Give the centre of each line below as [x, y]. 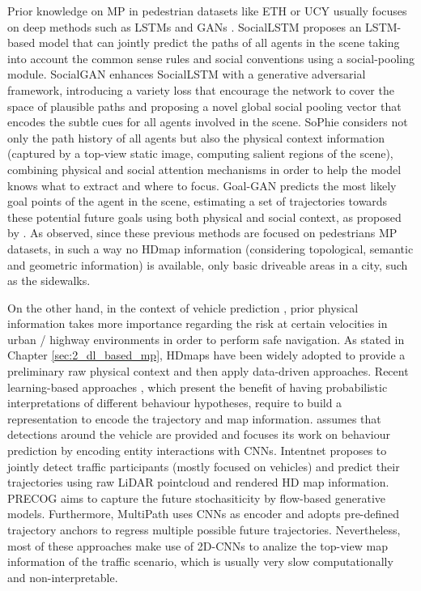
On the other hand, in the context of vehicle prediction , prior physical [183, 307]
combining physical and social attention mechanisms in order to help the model [204, 169]
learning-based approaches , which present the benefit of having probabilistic [198, 387]
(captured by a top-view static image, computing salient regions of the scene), [200, 153]
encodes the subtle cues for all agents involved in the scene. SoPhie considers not [208, 122]
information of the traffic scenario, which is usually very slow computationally [200, 561]
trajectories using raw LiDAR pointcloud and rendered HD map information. [198, 482]
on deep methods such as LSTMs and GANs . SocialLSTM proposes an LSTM [202, 26]
